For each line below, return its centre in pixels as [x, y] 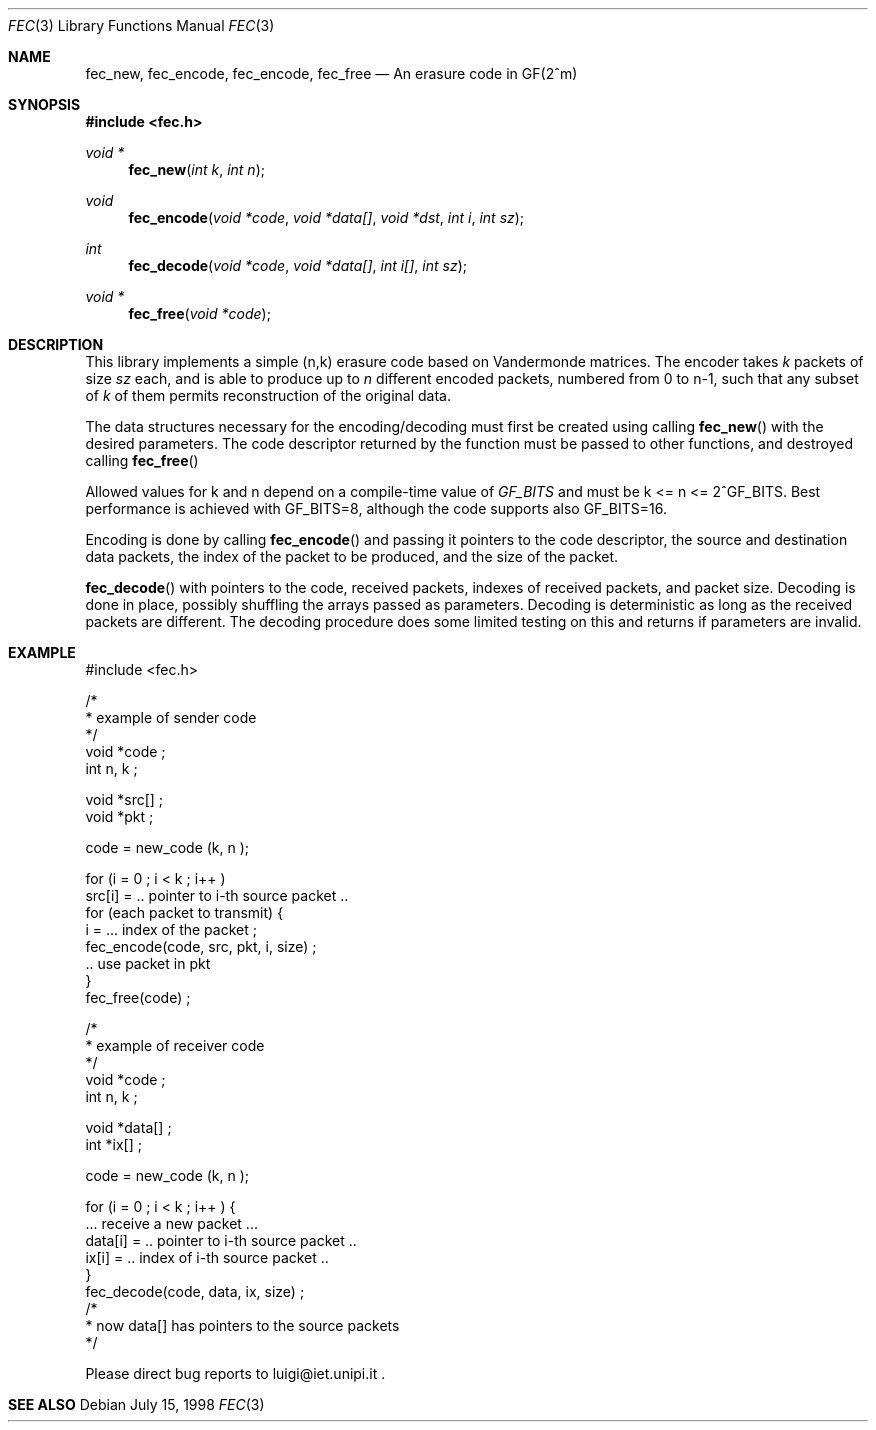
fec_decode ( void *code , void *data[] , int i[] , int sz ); [297, 265]
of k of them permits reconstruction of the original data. [268, 395]
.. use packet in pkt [148, 963]
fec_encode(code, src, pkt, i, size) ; [201, 946]
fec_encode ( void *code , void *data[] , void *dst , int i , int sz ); [326, 217]
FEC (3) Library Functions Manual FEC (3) [141, 25]
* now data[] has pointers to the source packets [242, 1325]
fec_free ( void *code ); [199, 313]
